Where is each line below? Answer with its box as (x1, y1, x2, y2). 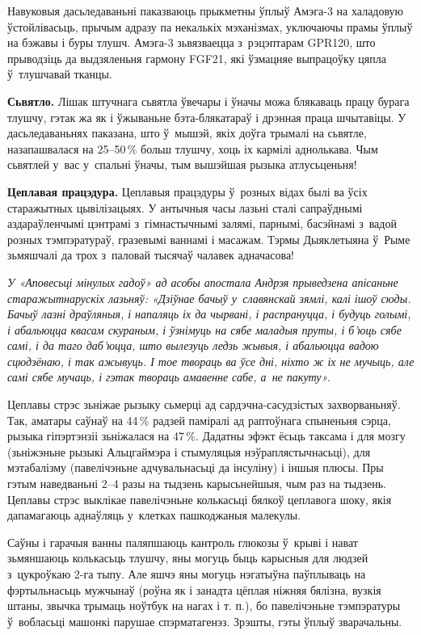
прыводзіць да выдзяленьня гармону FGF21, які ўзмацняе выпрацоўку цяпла (7, 49, 386, 66)
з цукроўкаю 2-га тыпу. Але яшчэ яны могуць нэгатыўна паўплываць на (7, 566, 366, 582)
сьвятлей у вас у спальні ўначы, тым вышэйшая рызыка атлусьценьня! (7, 156, 357, 173)
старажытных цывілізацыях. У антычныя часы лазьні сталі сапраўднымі (7, 199, 363, 216)
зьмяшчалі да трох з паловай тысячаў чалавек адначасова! (7, 246, 295, 263)
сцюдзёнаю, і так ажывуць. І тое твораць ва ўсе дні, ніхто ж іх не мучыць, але (7, 352, 415, 369)
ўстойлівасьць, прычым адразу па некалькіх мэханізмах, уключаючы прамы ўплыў (7, 18, 413, 35)
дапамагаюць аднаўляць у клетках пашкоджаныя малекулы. (7, 507, 301, 524)
